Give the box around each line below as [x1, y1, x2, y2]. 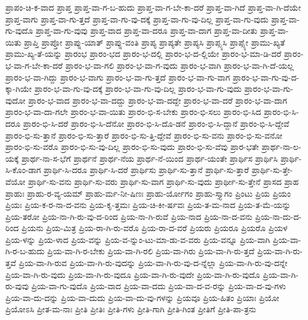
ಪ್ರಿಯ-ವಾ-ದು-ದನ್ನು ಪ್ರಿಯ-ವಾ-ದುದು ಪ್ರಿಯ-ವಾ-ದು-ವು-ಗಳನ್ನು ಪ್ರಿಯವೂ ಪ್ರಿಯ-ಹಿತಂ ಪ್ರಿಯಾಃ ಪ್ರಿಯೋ [5, 291, 280, 303]
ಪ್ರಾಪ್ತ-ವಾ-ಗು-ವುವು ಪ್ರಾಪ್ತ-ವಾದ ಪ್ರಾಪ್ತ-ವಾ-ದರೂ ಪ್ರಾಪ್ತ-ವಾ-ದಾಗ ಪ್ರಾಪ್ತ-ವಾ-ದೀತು [36, 24, 258, 37]
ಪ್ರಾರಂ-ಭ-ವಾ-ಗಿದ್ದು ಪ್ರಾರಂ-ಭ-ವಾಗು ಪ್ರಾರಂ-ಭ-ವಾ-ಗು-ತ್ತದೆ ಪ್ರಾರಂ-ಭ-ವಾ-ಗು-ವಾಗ [5, 71, 230, 83]
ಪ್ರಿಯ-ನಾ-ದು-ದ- [255, 210, 302, 222]
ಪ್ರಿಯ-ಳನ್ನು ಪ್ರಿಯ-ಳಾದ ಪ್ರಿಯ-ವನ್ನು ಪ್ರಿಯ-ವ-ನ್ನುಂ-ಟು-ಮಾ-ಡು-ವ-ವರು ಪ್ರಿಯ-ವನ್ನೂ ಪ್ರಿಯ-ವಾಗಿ [5, 233, 270, 245]
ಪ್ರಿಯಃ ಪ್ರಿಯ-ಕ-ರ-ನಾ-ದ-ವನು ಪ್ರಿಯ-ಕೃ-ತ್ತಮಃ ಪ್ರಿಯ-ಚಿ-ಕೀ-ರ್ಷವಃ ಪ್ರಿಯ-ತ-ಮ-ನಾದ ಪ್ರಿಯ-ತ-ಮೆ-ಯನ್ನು [5, 199, 291, 211]
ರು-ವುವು [5, 280, 29, 292]
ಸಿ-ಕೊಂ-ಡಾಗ [5, 164, 41, 176]
